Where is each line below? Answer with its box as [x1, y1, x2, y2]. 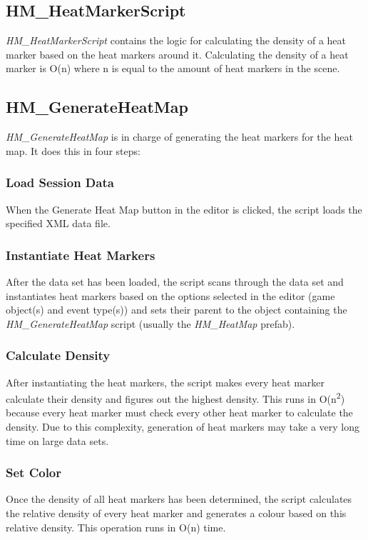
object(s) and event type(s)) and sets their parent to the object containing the [6, 302, 347, 317]
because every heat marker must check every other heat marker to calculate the [6, 405, 353, 420]
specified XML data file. [6, 216, 111, 231]
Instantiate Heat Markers [6, 246, 155, 264]
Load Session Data [6, 174, 114, 191]
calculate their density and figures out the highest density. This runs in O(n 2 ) [6, 389, 345, 406]
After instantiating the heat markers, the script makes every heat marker [6, 374, 324, 389]
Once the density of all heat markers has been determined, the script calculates [6, 491, 352, 506]
